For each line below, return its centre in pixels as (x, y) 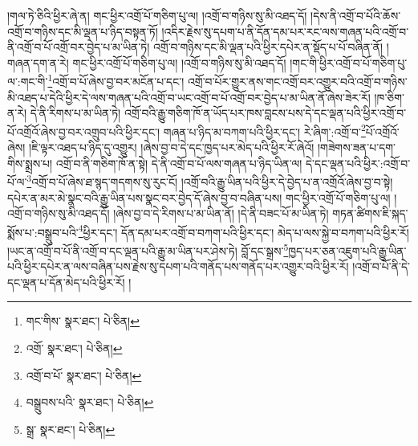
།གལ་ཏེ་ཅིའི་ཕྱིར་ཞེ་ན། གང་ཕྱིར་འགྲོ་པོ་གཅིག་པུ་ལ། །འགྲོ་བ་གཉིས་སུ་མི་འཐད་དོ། (157, 15)
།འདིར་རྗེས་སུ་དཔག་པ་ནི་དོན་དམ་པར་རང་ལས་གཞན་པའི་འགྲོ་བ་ (285, 31)
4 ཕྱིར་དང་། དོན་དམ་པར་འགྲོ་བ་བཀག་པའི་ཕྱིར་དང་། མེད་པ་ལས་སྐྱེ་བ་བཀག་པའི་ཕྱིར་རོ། (243, 231)
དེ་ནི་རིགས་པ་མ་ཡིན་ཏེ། (75, 113)
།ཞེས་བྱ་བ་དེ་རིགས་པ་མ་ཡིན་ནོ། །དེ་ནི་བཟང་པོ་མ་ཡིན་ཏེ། (221, 213)
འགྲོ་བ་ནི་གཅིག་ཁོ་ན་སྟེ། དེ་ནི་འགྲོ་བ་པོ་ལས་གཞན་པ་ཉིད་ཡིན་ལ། (179, 163)
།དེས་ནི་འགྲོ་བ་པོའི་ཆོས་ (356, 15)
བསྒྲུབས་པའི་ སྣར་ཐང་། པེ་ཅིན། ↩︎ (90, 402)
